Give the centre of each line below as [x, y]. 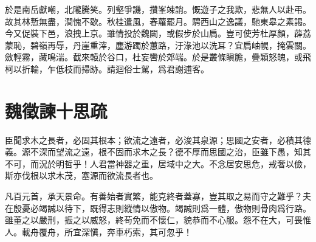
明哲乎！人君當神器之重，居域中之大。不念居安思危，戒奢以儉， [183, 163]
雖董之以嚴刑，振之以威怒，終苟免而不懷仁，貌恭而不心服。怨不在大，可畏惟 [158, 220]
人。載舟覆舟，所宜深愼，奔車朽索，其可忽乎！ [98, 231]
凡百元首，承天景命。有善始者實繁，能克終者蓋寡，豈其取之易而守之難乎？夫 [158, 196]
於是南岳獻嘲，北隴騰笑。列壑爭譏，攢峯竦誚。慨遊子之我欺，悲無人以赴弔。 [158, 9]
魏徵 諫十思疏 [56, 110]
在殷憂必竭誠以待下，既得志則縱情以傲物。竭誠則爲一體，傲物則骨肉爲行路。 [158, 208]
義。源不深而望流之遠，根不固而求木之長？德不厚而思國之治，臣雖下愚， [149, 152]
